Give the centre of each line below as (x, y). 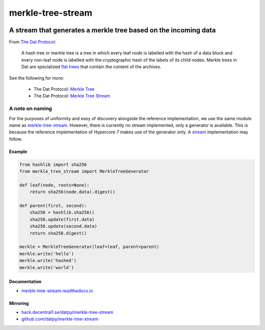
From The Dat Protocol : (33, 42)
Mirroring (19, 303)
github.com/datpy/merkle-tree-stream (60, 319)
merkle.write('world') (47, 267)
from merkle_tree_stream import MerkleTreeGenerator (84, 171)
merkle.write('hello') (47, 254)
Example (18, 152)
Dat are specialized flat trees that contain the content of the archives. (91, 67)
